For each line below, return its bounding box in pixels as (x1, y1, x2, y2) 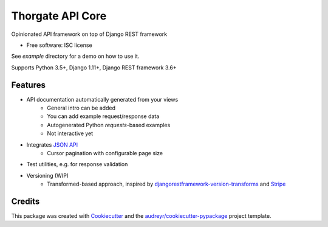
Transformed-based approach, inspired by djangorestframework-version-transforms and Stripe (47, 180, 286, 188)
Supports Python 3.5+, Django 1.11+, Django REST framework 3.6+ (11, 64, 177, 71)
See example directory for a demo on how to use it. (11, 52, 140, 60)
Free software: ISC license (26, 41, 92, 49)
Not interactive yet (47, 130, 94, 137)
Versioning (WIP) (26, 172, 69, 179)
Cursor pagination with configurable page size (47, 149, 163, 156)
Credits (11, 196, 40, 206)
